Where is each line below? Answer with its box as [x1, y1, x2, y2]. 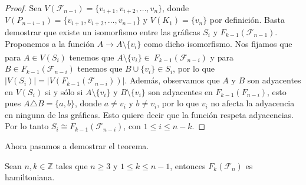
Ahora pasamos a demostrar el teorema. [5, 140, 149, 152]
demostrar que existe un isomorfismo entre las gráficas [5, 25, 200, 38]
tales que [55, 159, 88, 171]
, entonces [170, 159, 206, 171]
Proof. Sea [5, 2, 42, 14]
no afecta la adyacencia [210, 97, 295, 109]
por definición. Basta [209, 14, 285, 26]
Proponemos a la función [5, 37, 94, 49]
